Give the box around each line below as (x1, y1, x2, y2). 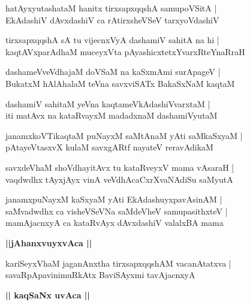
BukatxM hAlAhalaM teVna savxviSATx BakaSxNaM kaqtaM (5, 77, 235, 89)
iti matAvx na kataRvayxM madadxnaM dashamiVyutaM (5, 109, 218, 122)
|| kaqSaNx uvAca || (5, 288, 90, 301)
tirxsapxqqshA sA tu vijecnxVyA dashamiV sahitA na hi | (5, 34, 219, 46)
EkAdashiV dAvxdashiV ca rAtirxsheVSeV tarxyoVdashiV (5, 13, 219, 26)
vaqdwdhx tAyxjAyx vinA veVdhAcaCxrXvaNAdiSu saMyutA (5, 173, 233, 185)
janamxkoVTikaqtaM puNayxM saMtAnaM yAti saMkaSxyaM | (5, 129, 243, 141)
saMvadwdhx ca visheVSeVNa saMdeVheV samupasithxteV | (5, 204, 228, 217)
